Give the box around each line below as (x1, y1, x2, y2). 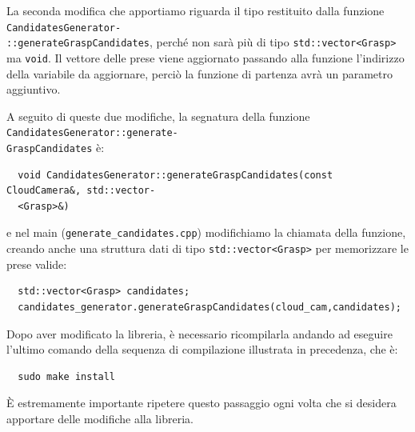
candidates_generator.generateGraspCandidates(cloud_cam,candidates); (18, 301, 401, 313)
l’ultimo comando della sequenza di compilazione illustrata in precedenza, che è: (6, 341, 398, 358)
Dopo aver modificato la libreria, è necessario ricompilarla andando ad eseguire (6, 325, 393, 342)
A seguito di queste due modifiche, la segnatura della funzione (6, 107, 310, 124)
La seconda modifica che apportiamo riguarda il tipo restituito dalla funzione (6, 2, 385, 18)
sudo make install (18, 370, 116, 382)
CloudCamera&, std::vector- (6, 185, 156, 197)
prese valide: (6, 255, 67, 272)
